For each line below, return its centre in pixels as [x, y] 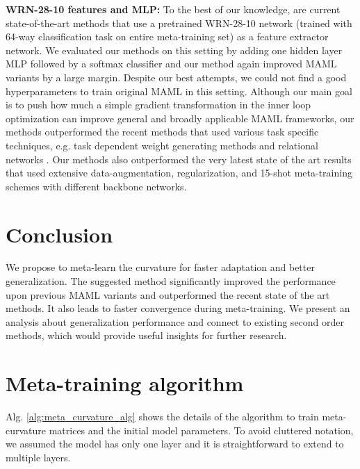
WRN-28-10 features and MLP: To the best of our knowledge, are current [173, 9]
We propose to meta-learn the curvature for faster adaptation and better [160, 267]
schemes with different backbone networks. [96, 186]
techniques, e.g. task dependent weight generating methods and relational [162, 145]
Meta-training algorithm [125, 383]
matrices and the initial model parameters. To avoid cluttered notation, [201, 430]
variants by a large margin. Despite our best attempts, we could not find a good [176, 77]
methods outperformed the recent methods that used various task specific [162, 132]
